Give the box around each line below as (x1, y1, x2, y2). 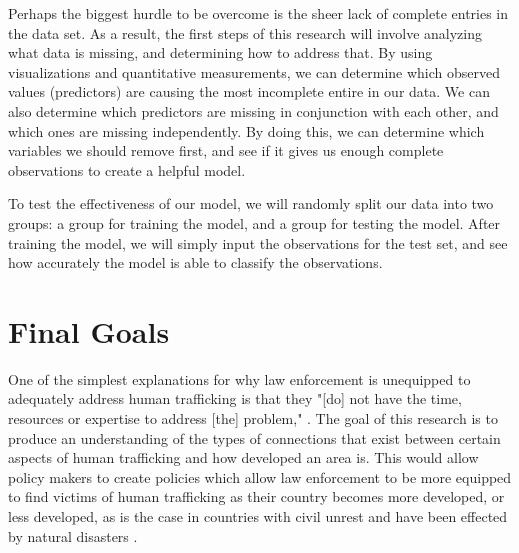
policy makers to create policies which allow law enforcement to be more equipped (8, 466, 512, 487)
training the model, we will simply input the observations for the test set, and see (8, 232, 508, 253)
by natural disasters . (8, 525, 138, 546)
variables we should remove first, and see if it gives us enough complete (8, 140, 444, 161)
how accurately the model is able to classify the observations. (8, 252, 383, 273)
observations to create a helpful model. (8, 159, 246, 180)
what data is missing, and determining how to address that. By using (8, 42, 433, 63)
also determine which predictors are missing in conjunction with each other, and (8, 100, 499, 121)
